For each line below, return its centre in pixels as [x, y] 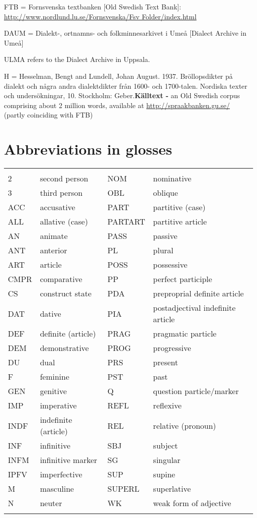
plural [163, 250]
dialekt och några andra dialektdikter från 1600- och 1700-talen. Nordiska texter [126, 86]
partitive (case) [179, 207]
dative [50, 313]
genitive [53, 391]
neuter [51, 503]
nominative [172, 178]
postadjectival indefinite [194, 308]
